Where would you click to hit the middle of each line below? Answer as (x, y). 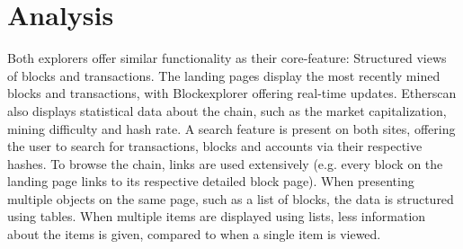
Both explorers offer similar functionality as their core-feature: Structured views (227, 58)
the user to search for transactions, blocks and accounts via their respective (215, 146)
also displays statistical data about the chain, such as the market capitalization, (227, 110)
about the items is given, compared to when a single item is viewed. (194, 234)
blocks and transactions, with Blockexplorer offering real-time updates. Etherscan (232, 93)
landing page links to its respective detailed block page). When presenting (211, 181)
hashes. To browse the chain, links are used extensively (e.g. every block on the (225, 163)
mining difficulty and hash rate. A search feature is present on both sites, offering (231, 128)
